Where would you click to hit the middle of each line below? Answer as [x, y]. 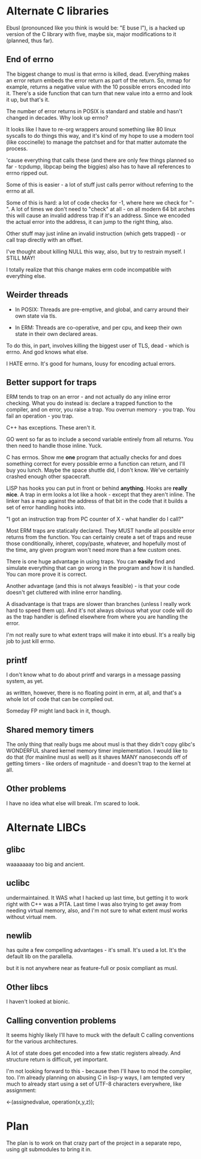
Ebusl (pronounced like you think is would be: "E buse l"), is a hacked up [96, 28]
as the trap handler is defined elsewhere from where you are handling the [97, 617]
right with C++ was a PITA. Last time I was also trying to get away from [94, 904]
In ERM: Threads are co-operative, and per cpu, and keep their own [98, 327]
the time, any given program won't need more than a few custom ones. [94, 550]
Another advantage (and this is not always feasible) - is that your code [93, 586]
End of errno [30, 59]
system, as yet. [25, 681]
